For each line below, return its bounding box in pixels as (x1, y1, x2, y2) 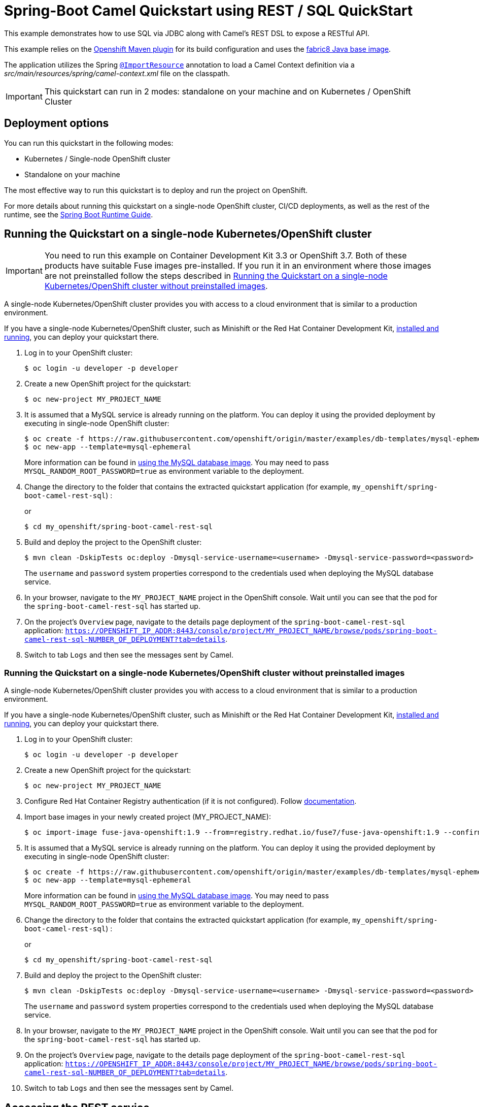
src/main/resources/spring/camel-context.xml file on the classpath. (4, 69, 230, 78)
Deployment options (4, 117, 109, 130)
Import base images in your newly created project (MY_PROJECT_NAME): (24, 812, 271, 822)
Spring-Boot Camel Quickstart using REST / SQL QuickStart (4, 2, 413, 19)
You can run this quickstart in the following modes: (4, 138, 174, 147)
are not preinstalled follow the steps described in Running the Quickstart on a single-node (44, 271, 388, 281)
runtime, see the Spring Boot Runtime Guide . (4, 210, 153, 219)
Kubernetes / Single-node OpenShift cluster (24, 154, 170, 163)
